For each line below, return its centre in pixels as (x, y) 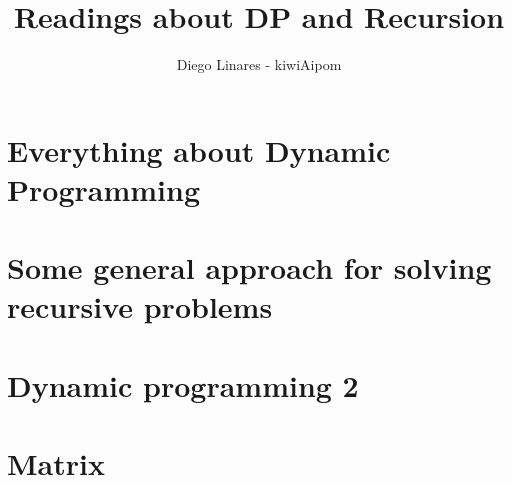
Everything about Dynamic (199, 149)
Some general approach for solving (249, 267)
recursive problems (140, 306)
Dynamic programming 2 (183, 384)
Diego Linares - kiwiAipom (259, 64)
